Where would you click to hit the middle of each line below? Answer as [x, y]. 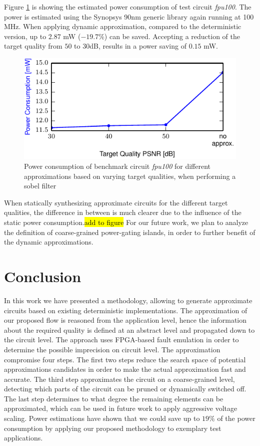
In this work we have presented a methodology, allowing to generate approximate [128, 300]
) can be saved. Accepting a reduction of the [172, 36]
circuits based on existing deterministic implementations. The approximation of [126, 310]
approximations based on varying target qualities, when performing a [130, 176]
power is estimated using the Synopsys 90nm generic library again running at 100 [129, 16]
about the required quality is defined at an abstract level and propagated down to [129, 329]
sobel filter [40, 186]
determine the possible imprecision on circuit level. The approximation [112, 349]
